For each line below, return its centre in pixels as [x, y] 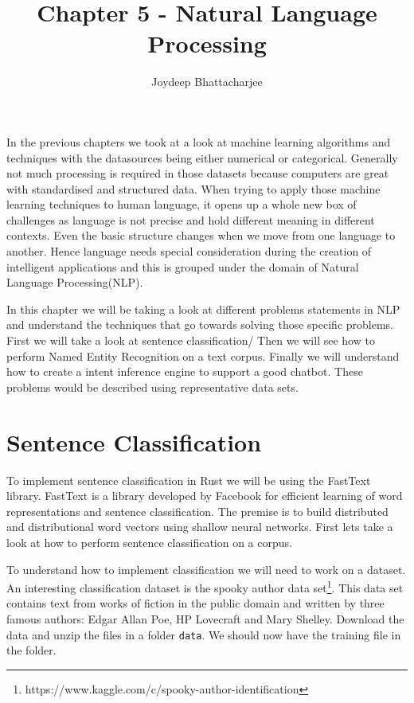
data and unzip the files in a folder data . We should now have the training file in [204, 634]
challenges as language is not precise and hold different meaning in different [191, 219]
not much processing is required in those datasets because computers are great [198, 173]
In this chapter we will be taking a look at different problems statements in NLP [203, 309]
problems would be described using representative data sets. [152, 387]
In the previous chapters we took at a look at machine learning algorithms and [199, 141]
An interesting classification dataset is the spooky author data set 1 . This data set [205, 586]
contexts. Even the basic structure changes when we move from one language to [201, 235]
